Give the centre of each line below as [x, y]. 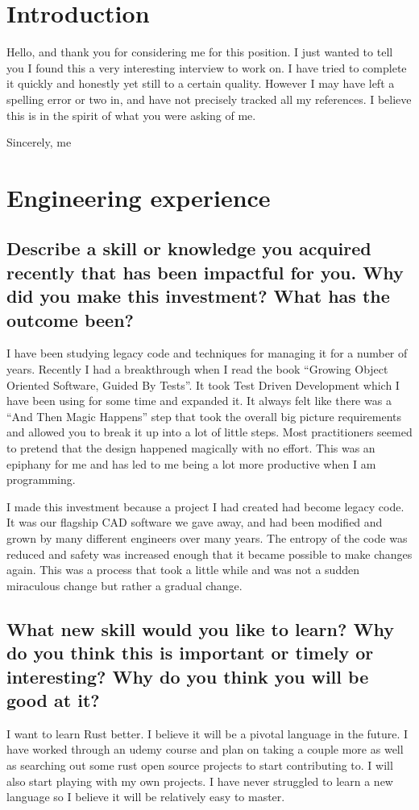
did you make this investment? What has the [198, 296]
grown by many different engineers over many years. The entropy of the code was [207, 537]
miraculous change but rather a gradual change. [124, 585]
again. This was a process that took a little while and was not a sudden [183, 570]
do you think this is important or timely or [190, 653]
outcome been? [70, 319]
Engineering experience [139, 197]
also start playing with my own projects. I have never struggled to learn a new [200, 781]
